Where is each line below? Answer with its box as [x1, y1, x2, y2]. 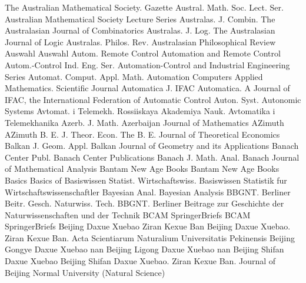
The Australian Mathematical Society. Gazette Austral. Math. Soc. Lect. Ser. [5, 1, 284, 13]
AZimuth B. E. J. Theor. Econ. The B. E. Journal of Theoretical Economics [5, 128, 280, 140]
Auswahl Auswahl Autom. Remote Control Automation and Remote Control [5, 47, 281, 59]
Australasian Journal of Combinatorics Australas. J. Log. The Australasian [5, 24, 275, 36]
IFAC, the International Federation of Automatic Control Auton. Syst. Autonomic [5, 93, 301, 105]
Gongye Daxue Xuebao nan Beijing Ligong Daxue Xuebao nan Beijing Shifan [5, 243, 284, 255]
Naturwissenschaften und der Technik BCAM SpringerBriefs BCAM [5, 208, 251, 221]
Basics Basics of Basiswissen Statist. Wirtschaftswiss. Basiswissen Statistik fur [5, 174, 287, 186]
